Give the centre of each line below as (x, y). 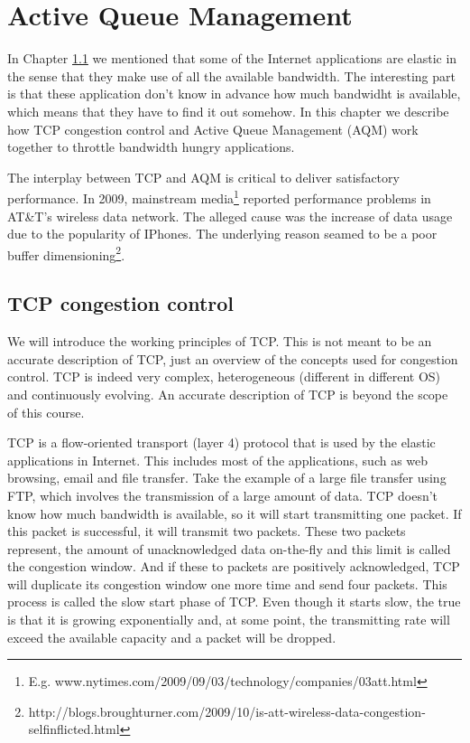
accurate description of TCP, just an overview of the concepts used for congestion (233, 358)
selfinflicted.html (74, 729)
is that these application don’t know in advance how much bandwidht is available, (234, 94)
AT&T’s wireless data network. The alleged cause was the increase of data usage (230, 216)
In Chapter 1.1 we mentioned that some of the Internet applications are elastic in (232, 58)
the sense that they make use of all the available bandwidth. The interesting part (231, 75)
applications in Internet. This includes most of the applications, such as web (218, 460)
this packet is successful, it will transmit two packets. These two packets (207, 531)
